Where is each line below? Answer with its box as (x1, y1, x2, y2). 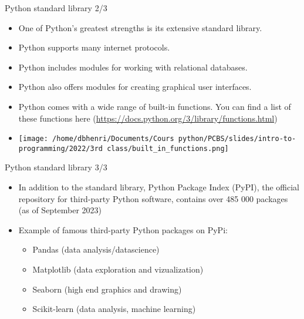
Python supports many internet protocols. (18, 41, 170, 53)
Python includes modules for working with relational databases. (18, 61, 248, 73)
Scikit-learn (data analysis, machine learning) (32, 303, 196, 315)
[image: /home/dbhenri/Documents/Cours (18, 135, 174, 143)
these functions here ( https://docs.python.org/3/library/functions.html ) (18, 112, 278, 124)
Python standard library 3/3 (5, 161, 107, 173)
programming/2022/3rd (18, 144, 103, 153)
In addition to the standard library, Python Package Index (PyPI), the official (18, 181, 300, 193)
